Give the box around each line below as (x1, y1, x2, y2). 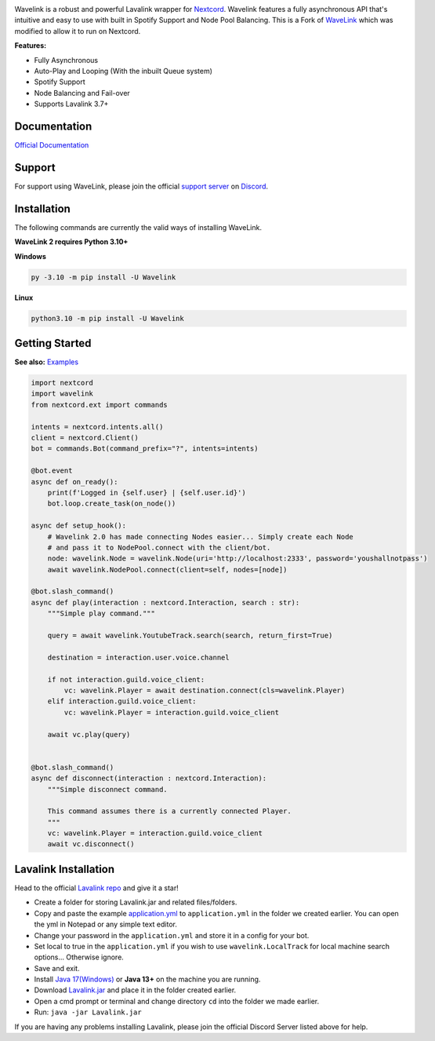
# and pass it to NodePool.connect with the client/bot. (47, 542, 271, 552)
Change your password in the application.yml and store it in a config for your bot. (34, 930, 310, 940)
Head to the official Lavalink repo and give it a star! (14, 883, 179, 893)
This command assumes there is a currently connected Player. (47, 807, 292, 816)
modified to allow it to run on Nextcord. (14, 26, 141, 35)
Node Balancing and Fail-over (34, 88, 131, 97)
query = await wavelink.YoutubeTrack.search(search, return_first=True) (47, 631, 333, 640)
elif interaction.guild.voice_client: (47, 697, 197, 706)
